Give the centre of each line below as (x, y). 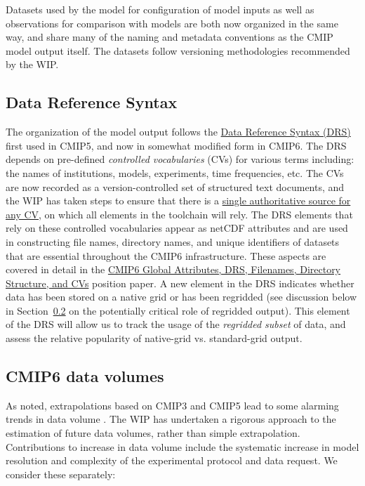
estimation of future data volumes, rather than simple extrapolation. (153, 433)
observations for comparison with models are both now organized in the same (172, 23)
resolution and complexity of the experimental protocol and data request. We (172, 460)
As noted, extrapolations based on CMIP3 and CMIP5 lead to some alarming (172, 405)
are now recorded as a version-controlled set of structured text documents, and (175, 186)
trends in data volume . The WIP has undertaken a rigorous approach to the (171, 419)
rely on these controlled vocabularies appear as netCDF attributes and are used (177, 228)
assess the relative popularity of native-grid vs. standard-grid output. (154, 338)
